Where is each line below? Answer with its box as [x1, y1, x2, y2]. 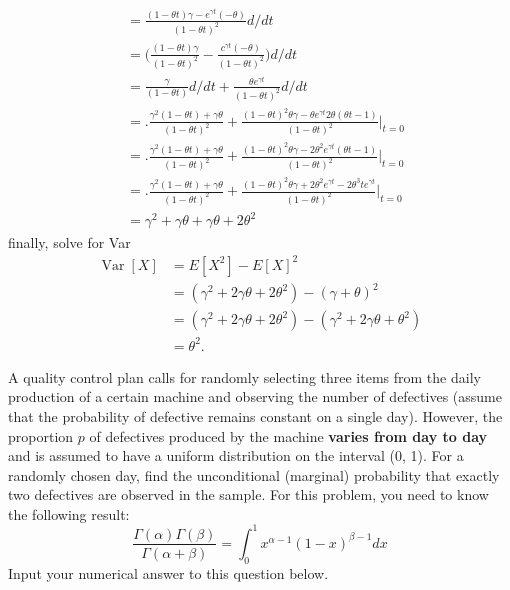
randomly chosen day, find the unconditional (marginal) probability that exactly [8, 464, 500, 485]
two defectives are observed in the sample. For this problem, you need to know [8, 484, 489, 505]
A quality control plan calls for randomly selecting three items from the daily [8, 366, 481, 387]
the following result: [8, 503, 130, 524]
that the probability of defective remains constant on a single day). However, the [8, 405, 503, 426]
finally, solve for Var [8, 231, 131, 252]
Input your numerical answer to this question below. [8, 562, 329, 583]
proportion [8, 425, 74, 446]
